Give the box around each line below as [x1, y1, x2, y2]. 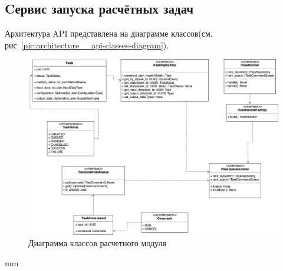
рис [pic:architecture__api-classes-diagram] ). [5, 38, 169, 51]
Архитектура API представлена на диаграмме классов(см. [5, 27, 213, 40]
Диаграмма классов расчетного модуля [28, 237, 166, 249]
